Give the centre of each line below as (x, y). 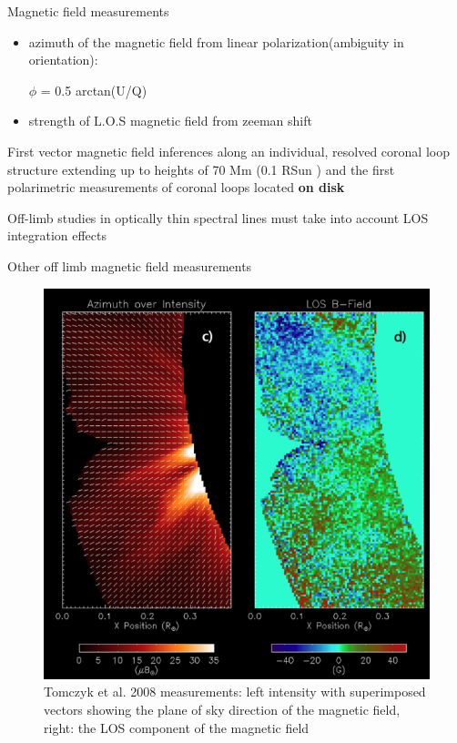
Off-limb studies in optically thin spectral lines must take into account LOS (218, 217)
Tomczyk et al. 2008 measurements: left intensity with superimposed (235, 692)
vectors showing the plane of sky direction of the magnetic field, (222, 710)
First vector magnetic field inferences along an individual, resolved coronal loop (228, 151)
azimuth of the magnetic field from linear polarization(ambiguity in (216, 41)
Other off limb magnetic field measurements (130, 265)
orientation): (63, 60)
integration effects (57, 235)
